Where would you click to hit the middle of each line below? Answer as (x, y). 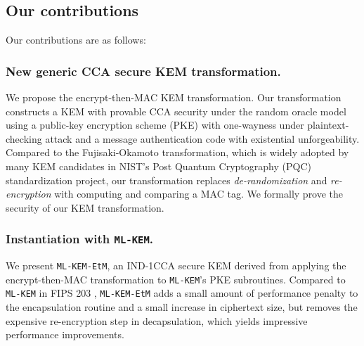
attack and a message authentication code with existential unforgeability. (202, 138)
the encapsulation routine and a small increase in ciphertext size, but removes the (182, 307)
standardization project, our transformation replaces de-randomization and (167, 180)
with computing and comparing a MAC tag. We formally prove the (199, 194)
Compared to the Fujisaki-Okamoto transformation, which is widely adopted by (177, 152)
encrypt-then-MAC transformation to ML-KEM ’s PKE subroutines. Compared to (176, 279)
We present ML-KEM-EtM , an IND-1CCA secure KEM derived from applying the (176, 265)
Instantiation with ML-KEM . (80, 239)
